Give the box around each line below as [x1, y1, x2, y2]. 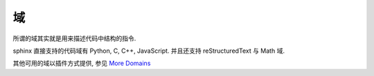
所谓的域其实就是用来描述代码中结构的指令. [12, 34, 136, 42]
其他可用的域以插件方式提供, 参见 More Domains [12, 59, 151, 68]
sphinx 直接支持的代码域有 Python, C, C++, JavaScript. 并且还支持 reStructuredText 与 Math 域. [12, 47, 285, 55]
